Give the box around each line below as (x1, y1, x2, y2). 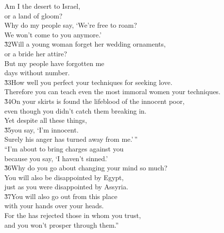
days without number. (4, 67, 70, 78)
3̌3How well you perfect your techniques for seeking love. (4, 77, 172, 87)
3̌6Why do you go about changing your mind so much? (4, 163, 168, 173)
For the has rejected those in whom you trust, (4, 210, 141, 220)
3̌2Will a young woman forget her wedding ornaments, (4, 39, 166, 49)
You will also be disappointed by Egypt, (4, 172, 124, 182)
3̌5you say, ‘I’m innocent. (4, 124, 79, 134)
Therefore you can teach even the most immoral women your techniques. (4, 86, 221, 97)
